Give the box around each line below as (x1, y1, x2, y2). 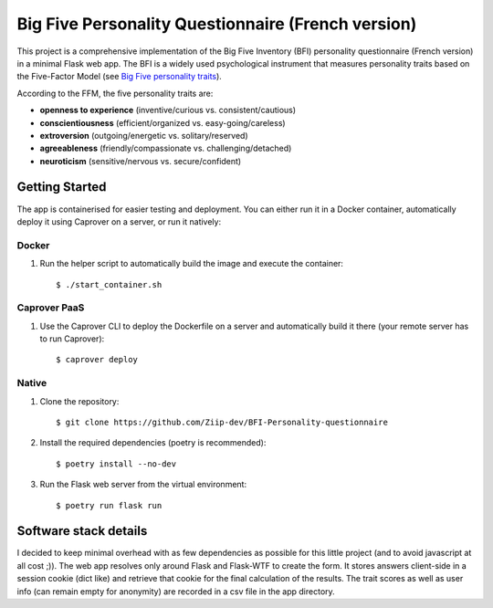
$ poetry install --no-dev (56, 458, 177, 469)
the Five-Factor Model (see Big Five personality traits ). (16, 71, 223, 82)
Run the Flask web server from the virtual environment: (39, 479, 246, 490)
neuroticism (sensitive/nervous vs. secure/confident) (39, 155, 242, 166)
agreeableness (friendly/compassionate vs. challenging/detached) (39, 142, 292, 154)
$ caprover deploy (56, 354, 139, 365)
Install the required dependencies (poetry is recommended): (39, 437, 267, 448)
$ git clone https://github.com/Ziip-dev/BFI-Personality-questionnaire (56, 416, 388, 427)
